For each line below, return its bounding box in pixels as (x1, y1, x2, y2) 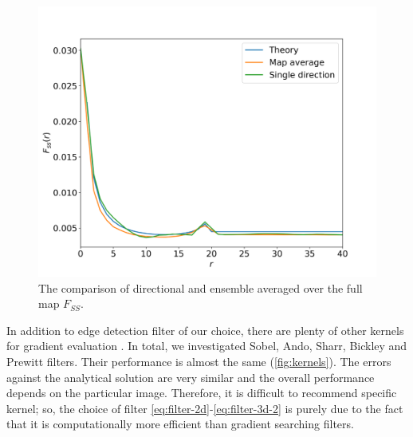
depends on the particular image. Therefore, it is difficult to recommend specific (6, 384, 397, 401)
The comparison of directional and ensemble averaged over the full (38, 279, 363, 296)
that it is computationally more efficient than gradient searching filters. (6, 415, 354, 432)
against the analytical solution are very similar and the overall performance (6, 368, 375, 385)
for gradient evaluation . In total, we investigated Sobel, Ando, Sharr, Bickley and (6, 337, 407, 354)
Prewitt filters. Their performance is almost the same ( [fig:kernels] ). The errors (6, 353, 391, 370)
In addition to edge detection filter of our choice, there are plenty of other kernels (6, 321, 404, 338)
